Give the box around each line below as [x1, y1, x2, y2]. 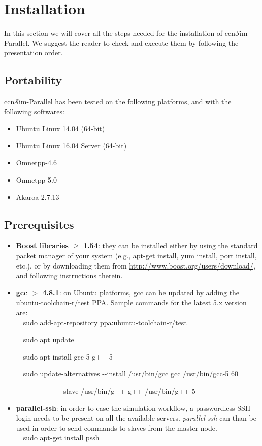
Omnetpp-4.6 [16, 157, 57, 168]
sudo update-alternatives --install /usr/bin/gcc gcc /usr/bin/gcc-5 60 [23, 368, 239, 379]
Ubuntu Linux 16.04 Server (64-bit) [16, 140, 127, 151]
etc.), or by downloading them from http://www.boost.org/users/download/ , [16, 260, 255, 271]
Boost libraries [16, 240, 69, 251]
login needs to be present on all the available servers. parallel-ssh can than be [16, 412, 256, 423]
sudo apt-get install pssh [23, 432, 100, 443]
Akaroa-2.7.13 [16, 191, 59, 202]
